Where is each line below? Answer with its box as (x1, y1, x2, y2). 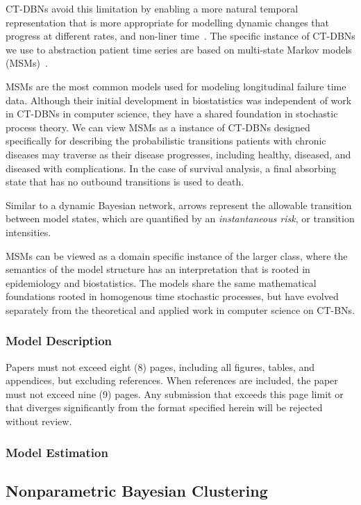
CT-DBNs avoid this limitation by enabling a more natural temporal (6, 1, 299, 15)
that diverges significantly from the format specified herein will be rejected (6, 400, 323, 415)
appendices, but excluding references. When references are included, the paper (6, 373, 338, 388)
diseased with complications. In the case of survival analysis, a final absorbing (6, 160, 337, 175)
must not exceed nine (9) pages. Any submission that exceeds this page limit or (6, 386, 344, 401)
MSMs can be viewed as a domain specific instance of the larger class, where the (6, 248, 348, 263)
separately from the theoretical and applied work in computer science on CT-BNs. (6, 302, 355, 317)
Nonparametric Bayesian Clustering (6, 479, 268, 501)
